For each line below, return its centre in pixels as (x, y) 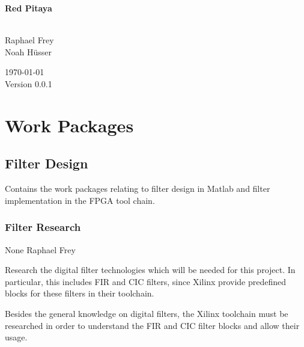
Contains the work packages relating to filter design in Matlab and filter (138, 189)
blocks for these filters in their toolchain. (80, 293)
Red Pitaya (29, 8)
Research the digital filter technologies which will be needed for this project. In (150, 270)
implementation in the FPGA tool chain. (80, 200)
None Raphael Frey (40, 249)
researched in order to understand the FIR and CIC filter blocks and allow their (152, 325)
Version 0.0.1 (29, 83)
